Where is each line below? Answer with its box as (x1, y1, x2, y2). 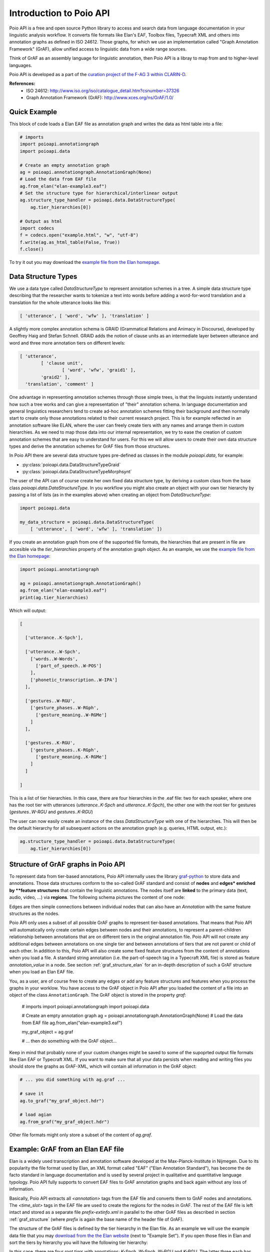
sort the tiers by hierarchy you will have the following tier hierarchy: (9, 1239, 148, 1245)
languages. (9, 62, 32, 68)
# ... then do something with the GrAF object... (21, 1038, 117, 1044)
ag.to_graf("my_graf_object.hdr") (19, 1098, 104, 1104)
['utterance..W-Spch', (25, 649, 81, 655)
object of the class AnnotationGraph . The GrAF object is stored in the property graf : (9, 992, 186, 998)
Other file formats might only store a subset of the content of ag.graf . (9, 1132, 152, 1138)
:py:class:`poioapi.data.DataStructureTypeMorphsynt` (21, 469, 132, 475)
